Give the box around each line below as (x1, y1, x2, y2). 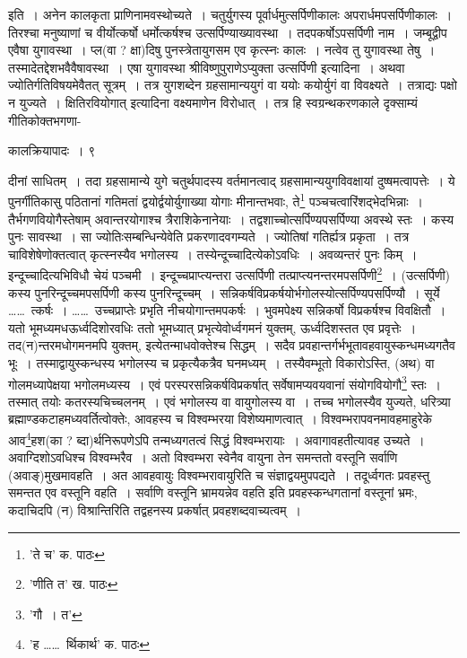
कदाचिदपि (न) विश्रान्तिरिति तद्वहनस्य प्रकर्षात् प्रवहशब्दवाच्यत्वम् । (8, 501, 301, 520)
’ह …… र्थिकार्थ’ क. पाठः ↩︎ (29, 635, 151, 654)
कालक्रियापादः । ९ (8, 141, 96, 160)
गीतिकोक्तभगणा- (8, 110, 82, 129)
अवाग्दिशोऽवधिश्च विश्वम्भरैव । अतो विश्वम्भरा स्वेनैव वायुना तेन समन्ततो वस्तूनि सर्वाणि (8, 448, 398, 467)
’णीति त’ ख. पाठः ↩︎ (29, 575, 118, 593)
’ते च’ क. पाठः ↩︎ (29, 544, 105, 563)
